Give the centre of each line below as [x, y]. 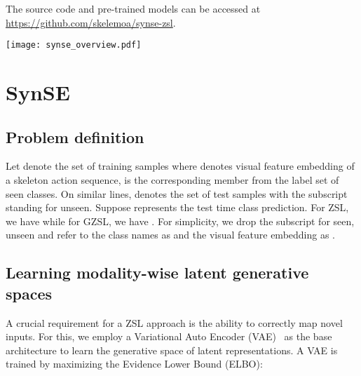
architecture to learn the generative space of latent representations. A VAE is [172, 350]
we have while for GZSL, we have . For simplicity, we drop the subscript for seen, [180, 221]
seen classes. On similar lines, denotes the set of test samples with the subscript [177, 193]
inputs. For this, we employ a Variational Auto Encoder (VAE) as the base [169, 336]
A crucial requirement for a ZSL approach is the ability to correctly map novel [174, 322]
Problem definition [75, 136]
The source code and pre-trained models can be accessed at [133, 8]
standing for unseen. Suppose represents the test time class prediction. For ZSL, [177, 207]
